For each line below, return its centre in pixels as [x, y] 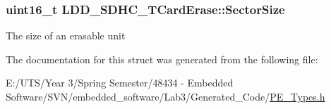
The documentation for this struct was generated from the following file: [162, 59]
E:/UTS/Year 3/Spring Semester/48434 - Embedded [120, 83]
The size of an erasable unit [66, 36]
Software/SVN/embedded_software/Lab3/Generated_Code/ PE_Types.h [165, 96]
